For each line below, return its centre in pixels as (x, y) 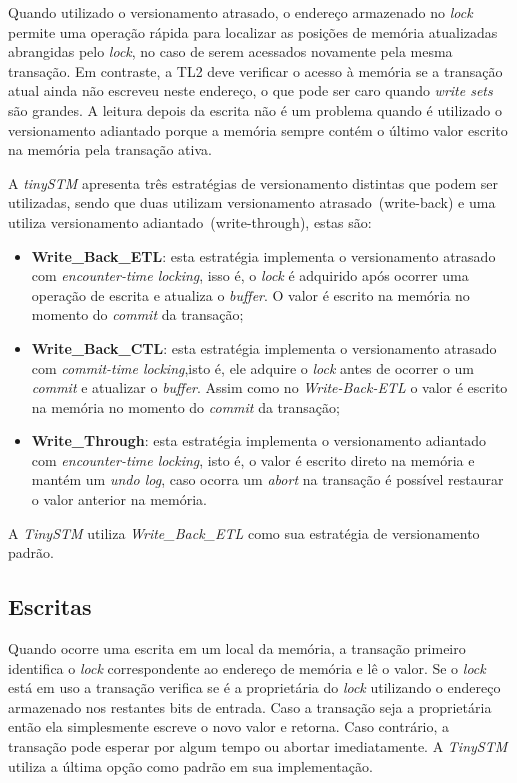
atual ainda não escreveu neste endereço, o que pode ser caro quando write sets (250, 90)
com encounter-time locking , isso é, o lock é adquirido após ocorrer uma (250, 275)
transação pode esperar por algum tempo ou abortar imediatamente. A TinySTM (258, 746)
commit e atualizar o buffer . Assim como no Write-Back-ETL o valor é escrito (269, 387)
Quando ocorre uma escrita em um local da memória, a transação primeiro (237, 648)
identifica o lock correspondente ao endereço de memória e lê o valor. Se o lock (247, 667)
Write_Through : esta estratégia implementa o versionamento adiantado (259, 440)
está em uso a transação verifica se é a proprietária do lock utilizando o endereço (254, 687)
